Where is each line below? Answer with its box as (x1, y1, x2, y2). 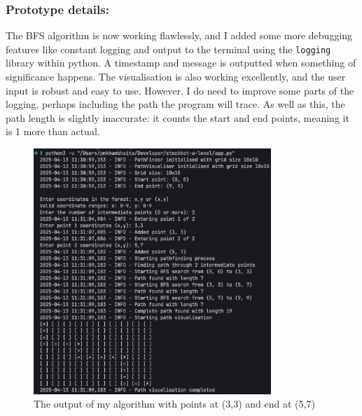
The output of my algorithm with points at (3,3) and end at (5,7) (34, 396, 315, 411)
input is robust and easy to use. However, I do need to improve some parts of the (6, 83, 354, 97)
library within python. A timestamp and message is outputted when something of (6, 55, 356, 70)
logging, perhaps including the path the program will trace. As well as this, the (6, 97, 345, 111)
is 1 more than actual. (6, 124, 100, 139)
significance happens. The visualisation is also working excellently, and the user (6, 69, 346, 84)
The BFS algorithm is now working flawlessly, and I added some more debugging (6, 28, 353, 43)
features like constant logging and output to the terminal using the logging (6, 41, 331, 56)
